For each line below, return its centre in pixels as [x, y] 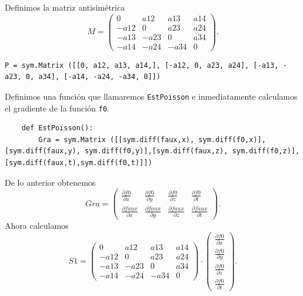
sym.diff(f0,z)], [266, 151]
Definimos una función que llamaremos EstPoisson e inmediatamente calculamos [151, 96]
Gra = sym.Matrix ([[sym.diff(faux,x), [116, 139]
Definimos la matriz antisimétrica [65, 7]
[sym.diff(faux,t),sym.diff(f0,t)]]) [79, 163]
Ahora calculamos [37, 226]
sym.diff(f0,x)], [232, 139]
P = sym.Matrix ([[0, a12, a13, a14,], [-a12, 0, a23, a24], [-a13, [142, 65]
